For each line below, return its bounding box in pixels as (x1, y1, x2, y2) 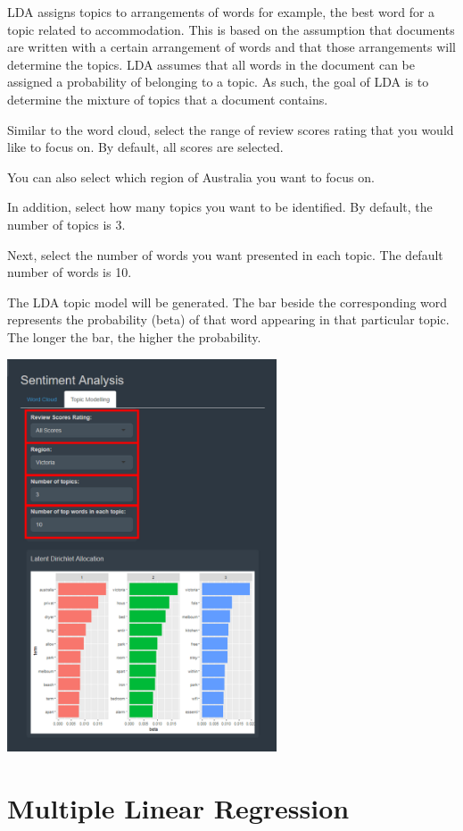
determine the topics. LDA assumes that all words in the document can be (7, 55, 415, 73)
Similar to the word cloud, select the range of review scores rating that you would (7, 120, 454, 138)
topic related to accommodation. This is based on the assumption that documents (7, 20, 455, 38)
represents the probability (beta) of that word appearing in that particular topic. (7, 310, 450, 329)
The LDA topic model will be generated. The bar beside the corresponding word (7, 292, 448, 311)
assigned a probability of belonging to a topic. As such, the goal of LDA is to (7, 72, 429, 91)
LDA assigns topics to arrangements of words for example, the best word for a (7, 3, 435, 21)
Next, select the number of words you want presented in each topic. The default (7, 245, 443, 264)
